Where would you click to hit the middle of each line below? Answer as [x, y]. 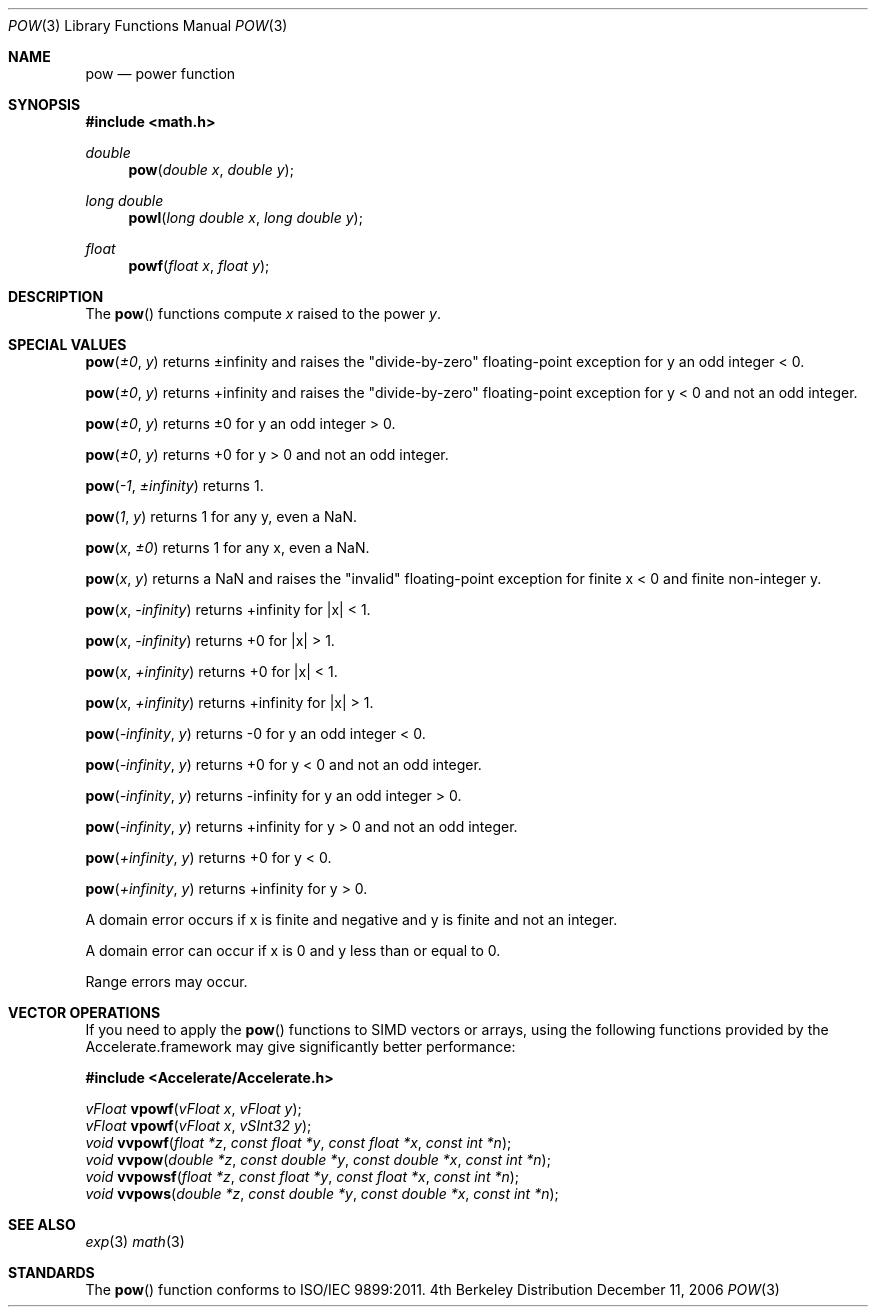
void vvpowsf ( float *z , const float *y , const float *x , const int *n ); [302, 1176]
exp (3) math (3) [135, 1241]
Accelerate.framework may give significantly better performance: [300, 1046]
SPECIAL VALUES [67, 344]
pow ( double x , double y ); [211, 169]
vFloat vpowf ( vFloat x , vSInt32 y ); [198, 1125]
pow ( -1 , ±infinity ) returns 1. [174, 485]
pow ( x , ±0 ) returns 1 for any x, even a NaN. [227, 547]
